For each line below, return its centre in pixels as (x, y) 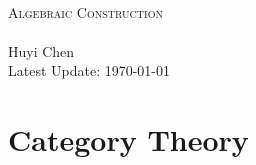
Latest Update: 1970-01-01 (89, 70)
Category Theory (128, 139)
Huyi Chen (41, 50)
